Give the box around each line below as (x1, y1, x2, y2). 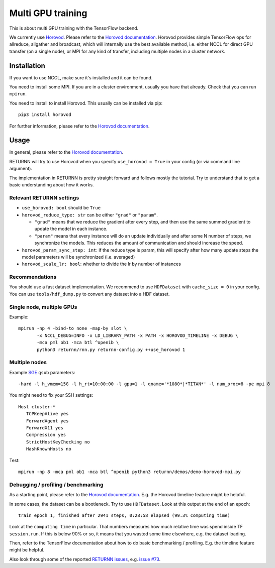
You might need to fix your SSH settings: (9, 392, 94, 398)
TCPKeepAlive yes (26, 411, 69, 417)
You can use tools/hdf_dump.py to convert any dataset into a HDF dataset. (9, 291, 170, 297)
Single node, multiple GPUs (9, 303, 77, 310)
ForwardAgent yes (26, 418, 69, 424)
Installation (9, 61, 45, 70)
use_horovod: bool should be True (22, 205, 101, 211)
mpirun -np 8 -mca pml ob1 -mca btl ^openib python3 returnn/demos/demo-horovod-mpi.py (18, 469, 241, 475)
